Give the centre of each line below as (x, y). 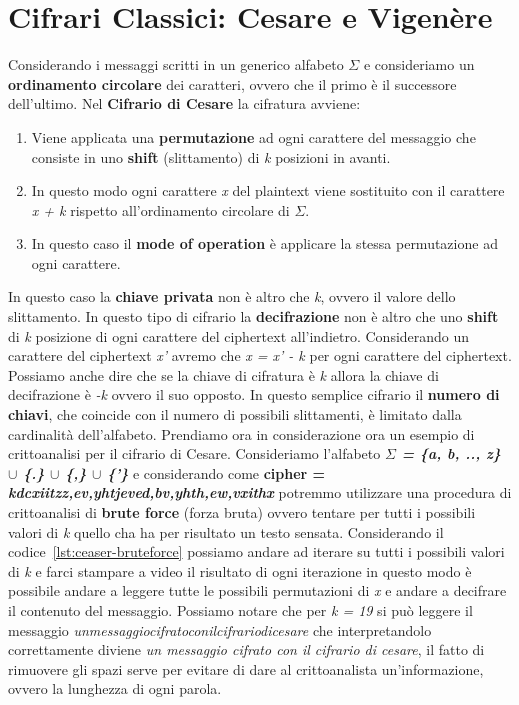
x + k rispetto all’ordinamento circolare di (160, 209)
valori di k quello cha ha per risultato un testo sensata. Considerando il (226, 531)
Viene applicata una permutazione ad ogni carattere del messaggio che (253, 136)
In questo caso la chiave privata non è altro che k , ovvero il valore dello (232, 296)
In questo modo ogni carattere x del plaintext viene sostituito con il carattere (268, 190)
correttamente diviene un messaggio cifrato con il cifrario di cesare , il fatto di (246, 649)
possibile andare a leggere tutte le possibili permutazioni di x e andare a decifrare (257, 590)
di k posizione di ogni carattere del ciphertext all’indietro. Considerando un (239, 335)
